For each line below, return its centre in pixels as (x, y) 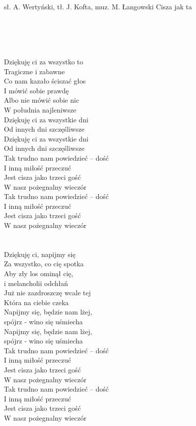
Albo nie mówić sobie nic (42, 100)
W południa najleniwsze (40, 109)
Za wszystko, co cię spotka (44, 264)
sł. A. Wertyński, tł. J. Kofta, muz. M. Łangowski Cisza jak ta (98, 6)
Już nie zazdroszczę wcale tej (47, 293)
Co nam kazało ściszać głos (45, 81)
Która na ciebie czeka (36, 302)
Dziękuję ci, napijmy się (40, 254)
